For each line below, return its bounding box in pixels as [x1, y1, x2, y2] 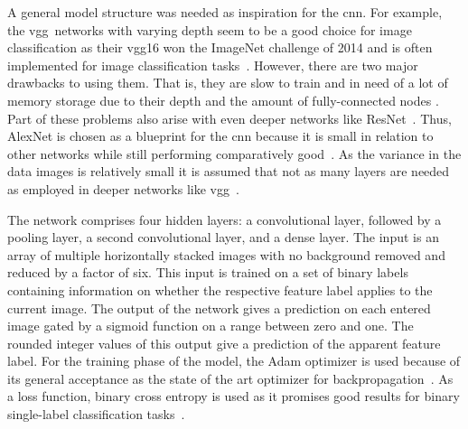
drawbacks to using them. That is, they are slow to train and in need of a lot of [7, 73, 448, 92]
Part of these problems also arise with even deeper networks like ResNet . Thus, [7, 108, 452, 127]
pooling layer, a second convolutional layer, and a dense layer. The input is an [7, 228, 439, 247]
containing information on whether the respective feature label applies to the [7, 280, 433, 299]
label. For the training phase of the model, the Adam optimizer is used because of [7, 351, 461, 370]
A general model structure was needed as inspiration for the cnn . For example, [7, 3, 443, 21]
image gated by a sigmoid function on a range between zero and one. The [7, 316, 414, 335]
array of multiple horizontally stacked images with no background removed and [7, 245, 445, 264]
